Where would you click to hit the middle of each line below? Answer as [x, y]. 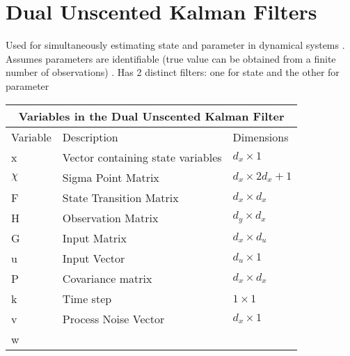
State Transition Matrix [120, 197]
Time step [87, 298]
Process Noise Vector [113, 318]
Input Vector [94, 258]
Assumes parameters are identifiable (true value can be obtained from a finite [171, 58]
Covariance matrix [107, 278]
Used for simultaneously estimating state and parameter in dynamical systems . [175, 45]
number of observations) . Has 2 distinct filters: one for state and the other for [173, 72]
